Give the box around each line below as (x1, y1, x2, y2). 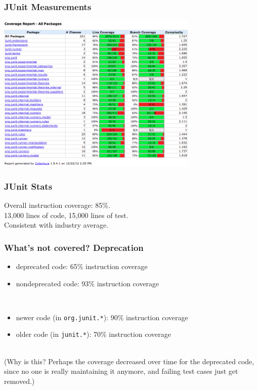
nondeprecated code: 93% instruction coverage (16, 278, 159, 288)
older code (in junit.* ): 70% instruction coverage (16, 329, 171, 339)
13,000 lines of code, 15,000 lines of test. (4, 209, 128, 220)
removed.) (4, 375, 35, 386)
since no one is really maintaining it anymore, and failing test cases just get (4, 366, 238, 376)
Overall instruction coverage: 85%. (4, 200, 110, 210)
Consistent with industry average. (4, 220, 109, 230)
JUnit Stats (4, 180, 53, 192)
